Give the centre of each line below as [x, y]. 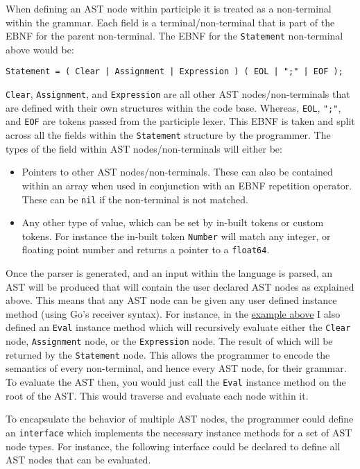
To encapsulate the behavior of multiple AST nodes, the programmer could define [180, 419]
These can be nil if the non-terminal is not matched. [135, 199]
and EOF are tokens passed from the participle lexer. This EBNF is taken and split [180, 121]
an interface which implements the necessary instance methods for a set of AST [179, 432]
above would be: [40, 49]
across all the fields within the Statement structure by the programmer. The [168, 135]
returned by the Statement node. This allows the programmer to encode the [168, 354]
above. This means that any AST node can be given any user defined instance [171, 300]
